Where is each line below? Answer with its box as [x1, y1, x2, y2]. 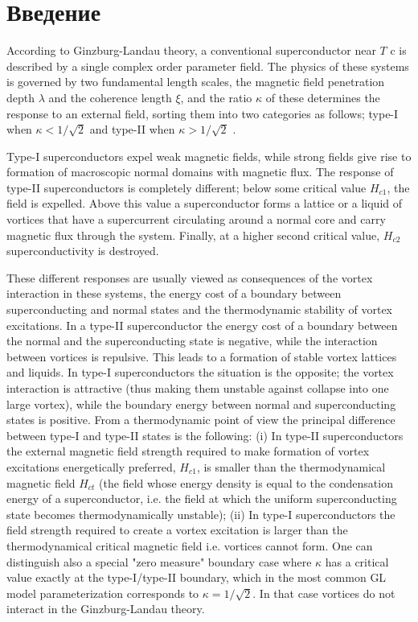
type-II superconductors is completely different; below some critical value [6, 179, 367, 196]
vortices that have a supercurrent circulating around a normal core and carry [6, 211, 386, 228]
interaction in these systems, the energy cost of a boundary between [6, 285, 342, 302]
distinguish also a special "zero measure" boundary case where [6, 553, 312, 570]
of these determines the [265, 89, 380, 105]
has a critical [325, 553, 389, 570]
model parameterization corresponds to [6, 584, 199, 601]
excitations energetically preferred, [6, 458, 176, 475]
